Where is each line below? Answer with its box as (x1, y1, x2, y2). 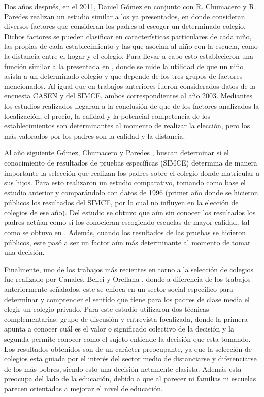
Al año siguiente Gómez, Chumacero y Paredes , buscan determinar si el (4, 147, 229, 158)
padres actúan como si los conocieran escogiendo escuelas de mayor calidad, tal (4, 217, 250, 227)
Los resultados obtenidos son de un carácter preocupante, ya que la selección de (4, 343, 252, 354)
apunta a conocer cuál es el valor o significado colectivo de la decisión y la (4, 323, 234, 334)
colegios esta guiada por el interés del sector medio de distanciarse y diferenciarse (4, 353, 257, 364)
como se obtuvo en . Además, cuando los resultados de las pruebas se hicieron (4, 227, 246, 238)
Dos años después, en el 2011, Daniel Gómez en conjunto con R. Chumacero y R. (4, 1, 256, 11)
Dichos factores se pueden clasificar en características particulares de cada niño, (4, 30, 252, 41)
